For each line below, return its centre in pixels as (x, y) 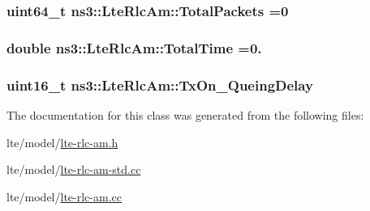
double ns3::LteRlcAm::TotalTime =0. (134, 47)
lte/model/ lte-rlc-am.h (62, 142)
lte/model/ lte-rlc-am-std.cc (74, 169)
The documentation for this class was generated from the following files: (185, 114)
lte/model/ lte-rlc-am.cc (64, 196)
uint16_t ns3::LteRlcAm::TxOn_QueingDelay (160, 84)
